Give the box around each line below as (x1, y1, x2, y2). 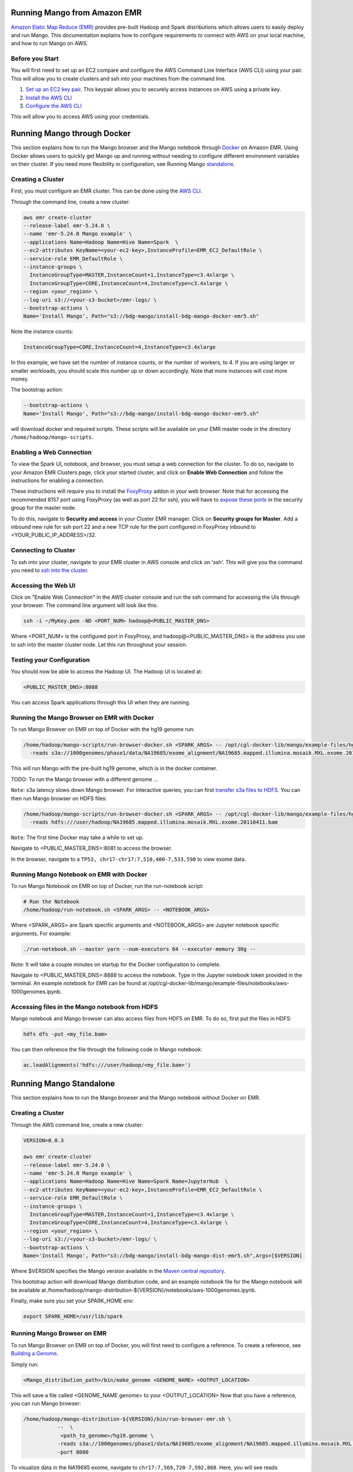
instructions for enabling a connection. (11, 477, 105, 484)
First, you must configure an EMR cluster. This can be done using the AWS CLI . (11, 187, 202, 194)
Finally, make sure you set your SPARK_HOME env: (11, 1297, 135, 1304)
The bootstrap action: (11, 386, 64, 393)
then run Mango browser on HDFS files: (11, 795, 107, 802)
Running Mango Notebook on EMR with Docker (11, 870, 148, 878)
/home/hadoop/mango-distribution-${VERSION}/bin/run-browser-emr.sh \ (23, 1415, 232, 1422)
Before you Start (11, 55, 59, 63)
